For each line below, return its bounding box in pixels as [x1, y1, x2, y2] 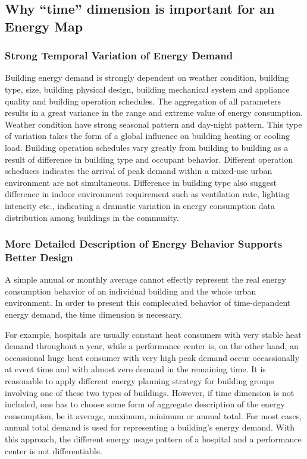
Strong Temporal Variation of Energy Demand [5, 48, 233, 63]
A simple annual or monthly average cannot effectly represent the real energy [5, 273, 286, 286]
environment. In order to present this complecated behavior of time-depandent [5, 296, 291, 309]
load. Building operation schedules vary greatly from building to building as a [5, 141, 289, 153]
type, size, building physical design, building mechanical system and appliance [5, 83, 290, 95]
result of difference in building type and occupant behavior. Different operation [5, 153, 293, 165]
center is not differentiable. [5, 444, 102, 457]
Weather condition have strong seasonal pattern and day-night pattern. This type [5, 118, 302, 130]
